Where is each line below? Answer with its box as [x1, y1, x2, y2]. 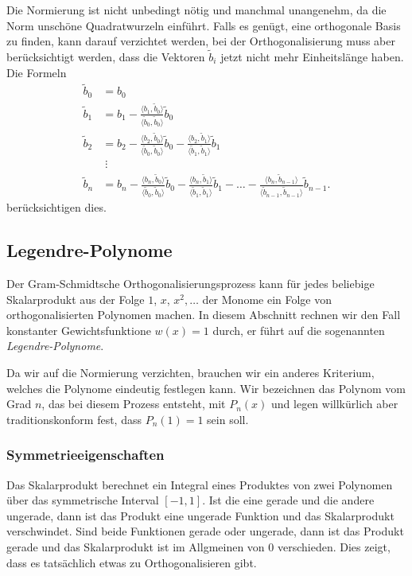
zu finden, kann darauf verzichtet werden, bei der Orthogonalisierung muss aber [6, 33, 395, 49]
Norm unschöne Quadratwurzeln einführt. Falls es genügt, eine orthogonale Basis [6, 17, 401, 33]
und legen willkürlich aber [271, 395, 398, 412]
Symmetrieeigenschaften [6, 445, 165, 465]
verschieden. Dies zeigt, [277, 539, 391, 555]
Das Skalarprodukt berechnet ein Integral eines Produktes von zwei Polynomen [6, 476, 393, 492]
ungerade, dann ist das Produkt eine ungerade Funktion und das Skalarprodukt [6, 507, 395, 523]
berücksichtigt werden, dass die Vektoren [6, 49, 205, 64]
